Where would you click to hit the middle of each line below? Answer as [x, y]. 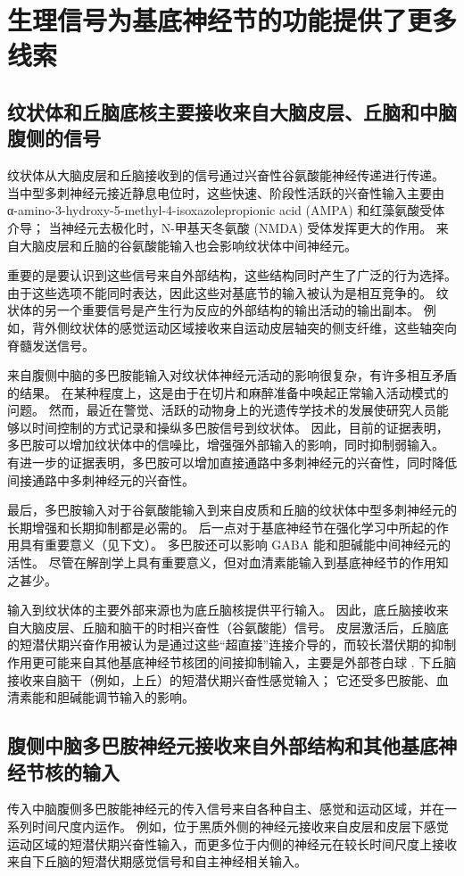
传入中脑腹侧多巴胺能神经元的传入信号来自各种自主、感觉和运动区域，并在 [226, 809]
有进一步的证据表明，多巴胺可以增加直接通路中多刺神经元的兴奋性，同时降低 [232, 463]
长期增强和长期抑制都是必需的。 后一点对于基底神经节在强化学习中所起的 [222, 527]
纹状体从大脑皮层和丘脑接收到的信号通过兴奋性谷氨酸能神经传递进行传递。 [226, 175]
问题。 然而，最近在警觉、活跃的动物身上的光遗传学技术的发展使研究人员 [222, 410]
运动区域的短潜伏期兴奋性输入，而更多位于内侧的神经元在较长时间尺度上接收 [232, 843]
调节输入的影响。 [144, 697]
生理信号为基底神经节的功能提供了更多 [232, 20]
